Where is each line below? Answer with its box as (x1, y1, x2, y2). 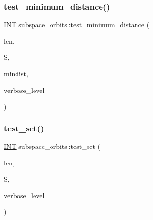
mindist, (4, 69, 28, 78)
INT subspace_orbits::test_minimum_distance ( (4, 19, 150, 30)
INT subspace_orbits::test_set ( (4, 141, 100, 151)
